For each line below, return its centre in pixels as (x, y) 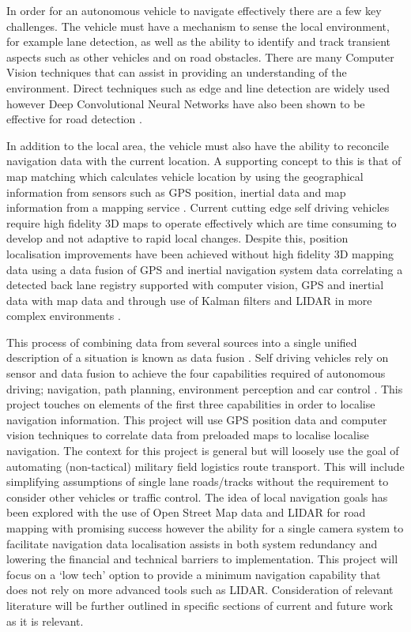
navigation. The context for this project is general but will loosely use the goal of (203, 451)
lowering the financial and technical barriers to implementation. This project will (202, 559)
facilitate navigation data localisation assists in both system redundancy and (192, 543)
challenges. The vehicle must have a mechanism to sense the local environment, (198, 26)
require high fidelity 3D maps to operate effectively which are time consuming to (202, 222)
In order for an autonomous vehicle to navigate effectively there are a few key (194, 10)
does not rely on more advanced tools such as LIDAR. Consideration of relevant (200, 590)
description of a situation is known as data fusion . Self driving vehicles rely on (198, 357)
